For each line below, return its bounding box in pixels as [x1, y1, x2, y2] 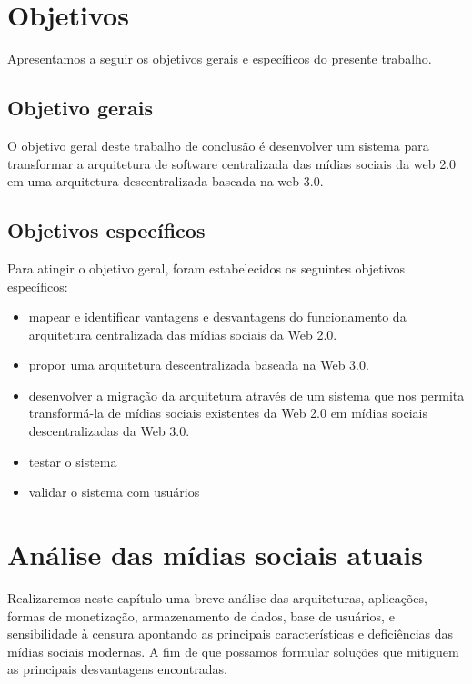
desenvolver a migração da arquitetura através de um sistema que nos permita [28, 385, 465, 404]
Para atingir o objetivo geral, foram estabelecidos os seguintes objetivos [7, 258, 406, 277]
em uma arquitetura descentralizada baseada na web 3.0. [7, 172, 324, 191]
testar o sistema [28, 451, 117, 471]
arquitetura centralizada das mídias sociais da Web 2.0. [28, 324, 337, 343]
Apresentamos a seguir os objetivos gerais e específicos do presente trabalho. [7, 49, 432, 68]
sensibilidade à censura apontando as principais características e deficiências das [7, 624, 454, 643]
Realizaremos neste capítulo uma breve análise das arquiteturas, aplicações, [7, 588, 427, 607]
